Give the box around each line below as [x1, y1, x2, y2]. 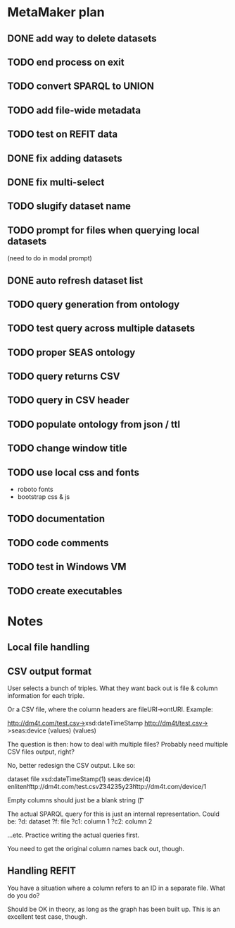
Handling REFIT [7, 865, 76, 877]
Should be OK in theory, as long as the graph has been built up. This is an [7, 905, 220, 913]
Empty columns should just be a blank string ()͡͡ [7, 796, 142, 805]
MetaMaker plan [7, 4, 106, 20]
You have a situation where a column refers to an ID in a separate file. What [7, 884, 226, 892]
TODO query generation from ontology [7, 298, 180, 311]
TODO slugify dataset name [7, 200, 132, 212]
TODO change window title [7, 442, 127, 454]
